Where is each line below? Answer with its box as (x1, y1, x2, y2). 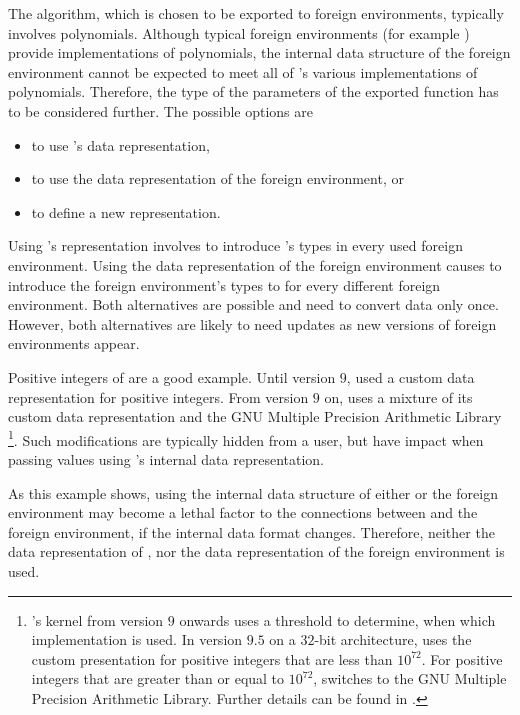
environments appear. (8, 333, 140, 354)
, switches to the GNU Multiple (313, 668, 507, 689)
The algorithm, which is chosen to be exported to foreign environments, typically (8, 3, 504, 23)
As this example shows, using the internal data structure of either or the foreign (8, 482, 498, 503)
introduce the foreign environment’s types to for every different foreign (8, 274, 441, 295)
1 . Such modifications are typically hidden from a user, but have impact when (8, 426, 484, 450)
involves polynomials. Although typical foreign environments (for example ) (8, 22, 470, 43)
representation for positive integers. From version (8, 386, 309, 407)
